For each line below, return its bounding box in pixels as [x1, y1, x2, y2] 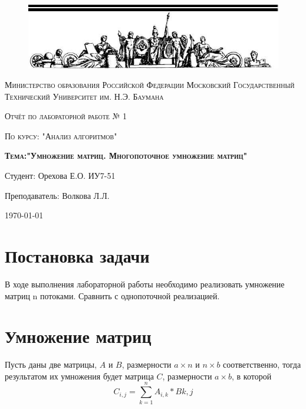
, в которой [232, 369, 272, 382]
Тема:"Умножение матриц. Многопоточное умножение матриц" [5, 149, 248, 162]
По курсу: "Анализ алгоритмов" [5, 129, 117, 142]
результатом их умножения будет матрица [5, 369, 154, 382]
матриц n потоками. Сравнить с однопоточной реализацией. [5, 289, 220, 302]
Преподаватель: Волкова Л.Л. [5, 189, 110, 201]
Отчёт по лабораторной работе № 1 [5, 110, 127, 122]
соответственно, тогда [223, 358, 301, 371]
